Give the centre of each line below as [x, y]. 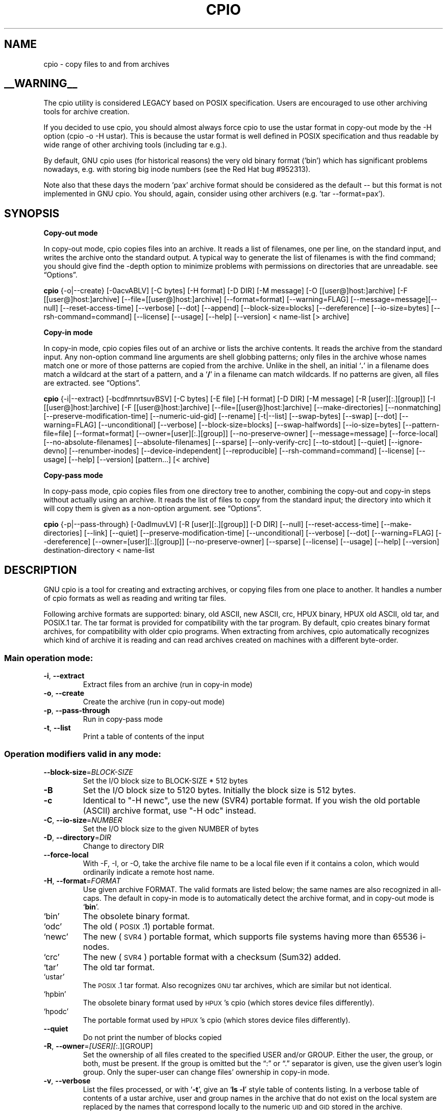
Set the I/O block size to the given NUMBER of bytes [171, 828]
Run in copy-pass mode [123, 719]
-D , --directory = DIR [77, 837]
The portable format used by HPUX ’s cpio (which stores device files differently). [217, 1020]
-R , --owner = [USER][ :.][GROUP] [98, 1046]
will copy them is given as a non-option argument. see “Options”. [153, 509]
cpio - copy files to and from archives [106, 64]
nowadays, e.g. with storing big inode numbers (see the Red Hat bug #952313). [177, 169]
